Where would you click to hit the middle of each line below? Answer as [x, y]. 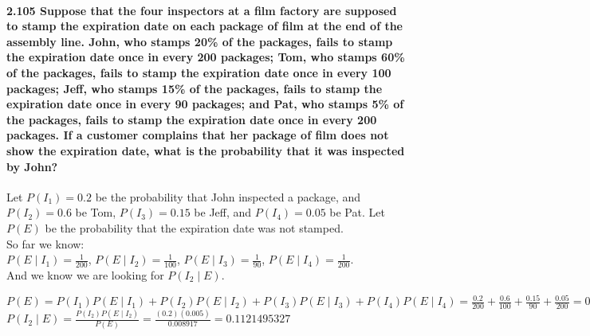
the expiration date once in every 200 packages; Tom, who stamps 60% [206, 57]
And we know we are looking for [85, 274]
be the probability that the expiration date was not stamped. [194, 227]
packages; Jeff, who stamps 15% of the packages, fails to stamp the [195, 88]
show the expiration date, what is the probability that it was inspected [206, 150]
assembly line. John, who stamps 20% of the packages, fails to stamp [200, 41]
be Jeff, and [223, 212]
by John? [32, 166]
